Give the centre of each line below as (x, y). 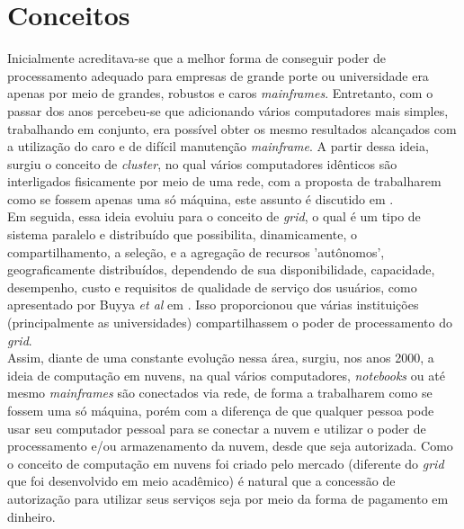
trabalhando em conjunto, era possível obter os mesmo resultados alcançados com (232, 128)
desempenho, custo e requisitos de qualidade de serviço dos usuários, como (212, 287)
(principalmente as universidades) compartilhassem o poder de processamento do (230, 323)
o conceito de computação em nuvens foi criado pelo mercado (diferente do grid (226, 463)
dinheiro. (31, 516)
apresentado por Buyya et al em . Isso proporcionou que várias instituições (213, 305)
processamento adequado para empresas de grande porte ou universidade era (218, 75)
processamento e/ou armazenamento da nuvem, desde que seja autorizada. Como (230, 446)
